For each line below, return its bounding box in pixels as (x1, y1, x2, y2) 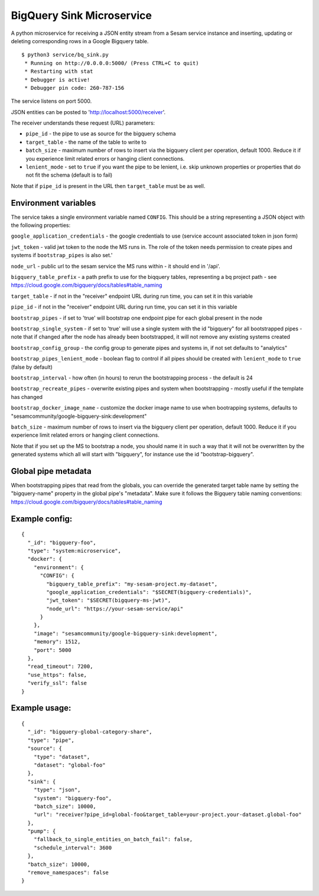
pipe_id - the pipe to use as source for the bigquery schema (25, 130, 176, 137)
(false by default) (11, 363, 53, 371)
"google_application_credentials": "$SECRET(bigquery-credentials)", (46, 589, 252, 595)
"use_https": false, (27, 671, 87, 678)
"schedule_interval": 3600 (33, 844, 112, 851)
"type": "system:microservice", (27, 547, 121, 554)
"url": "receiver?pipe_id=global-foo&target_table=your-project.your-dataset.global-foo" (33, 811, 302, 818)
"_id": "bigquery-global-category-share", (27, 729, 153, 735)
